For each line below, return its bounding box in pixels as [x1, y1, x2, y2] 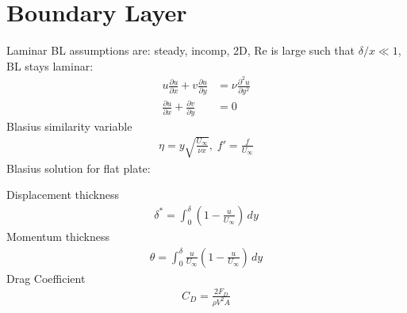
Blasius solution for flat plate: [6, 159, 151, 176]
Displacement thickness [6, 186, 119, 203]
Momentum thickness [6, 227, 110, 244]
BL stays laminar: [6, 57, 94, 74]
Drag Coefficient [6, 269, 86, 286]
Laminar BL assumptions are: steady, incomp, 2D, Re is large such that [6, 42, 355, 59]
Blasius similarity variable [6, 117, 132, 134]
